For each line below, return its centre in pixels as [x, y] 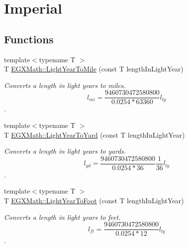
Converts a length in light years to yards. [65, 151]
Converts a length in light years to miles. [65, 85]
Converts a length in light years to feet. [62, 217]
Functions [29, 39]
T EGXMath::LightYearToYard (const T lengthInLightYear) [94, 134]
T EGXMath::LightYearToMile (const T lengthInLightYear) [94, 69]
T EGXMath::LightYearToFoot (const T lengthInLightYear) [94, 201]
